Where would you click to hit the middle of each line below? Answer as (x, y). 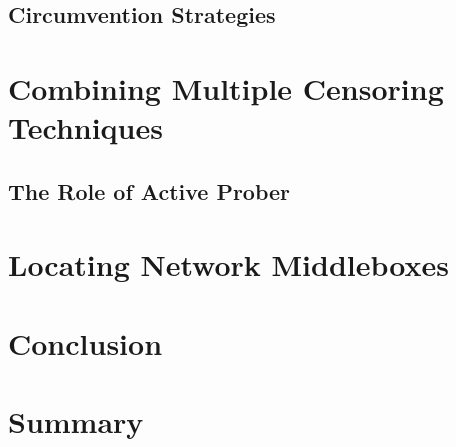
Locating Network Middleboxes (228, 264)
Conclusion (85, 342)
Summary (76, 421)
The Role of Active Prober (149, 190)
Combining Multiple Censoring (226, 87)
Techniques (85, 127)
